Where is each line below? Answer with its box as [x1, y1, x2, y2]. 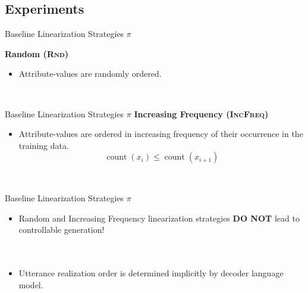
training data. [18, 139, 69, 151]
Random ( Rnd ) [5, 47, 69, 60]
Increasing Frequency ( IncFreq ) [134, 107, 269, 120]
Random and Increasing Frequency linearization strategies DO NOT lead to [18, 211, 300, 224]
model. [18, 278, 43, 291]
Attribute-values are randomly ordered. [18, 67, 162, 80]
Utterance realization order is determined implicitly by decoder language [18, 266, 284, 279]
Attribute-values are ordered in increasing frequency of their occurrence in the [18, 127, 303, 140]
